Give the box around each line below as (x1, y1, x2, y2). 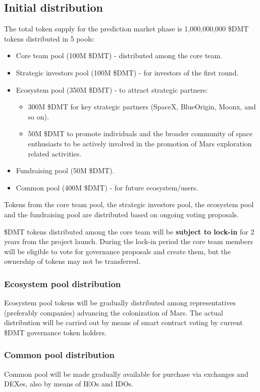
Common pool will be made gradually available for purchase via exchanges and (4, 368, 248, 379)
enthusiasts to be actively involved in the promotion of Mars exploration (28, 138, 252, 148)
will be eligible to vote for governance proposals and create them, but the (4, 246, 231, 256)
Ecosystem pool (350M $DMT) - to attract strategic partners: (16, 84, 208, 95)
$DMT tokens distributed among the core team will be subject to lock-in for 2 (4, 226, 254, 237)
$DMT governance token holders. (4, 327, 107, 337)
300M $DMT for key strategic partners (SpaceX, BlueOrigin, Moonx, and (28, 101, 256, 112)
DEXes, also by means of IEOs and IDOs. (4, 378, 134, 389)
